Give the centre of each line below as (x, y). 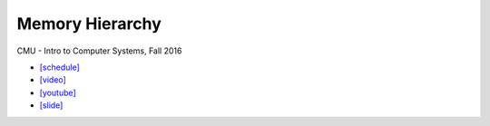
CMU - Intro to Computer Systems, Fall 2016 (99, 51)
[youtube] (58, 92)
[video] (53, 80)
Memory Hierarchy (89, 24)
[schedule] (60, 67)
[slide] (51, 105)
